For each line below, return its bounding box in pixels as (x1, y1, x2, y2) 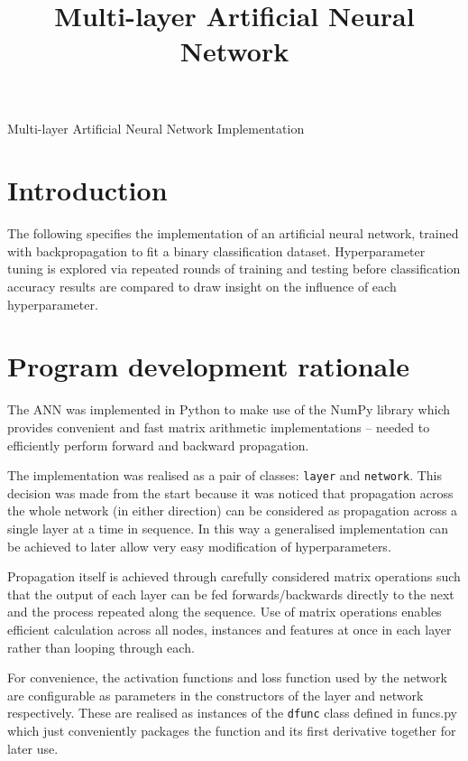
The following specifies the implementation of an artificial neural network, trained (7, 224, 459, 243)
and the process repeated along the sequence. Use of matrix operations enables (7, 602, 442, 621)
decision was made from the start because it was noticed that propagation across (7, 483, 454, 502)
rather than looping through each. (7, 637, 195, 656)
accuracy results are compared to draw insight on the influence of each (7, 277, 397, 296)
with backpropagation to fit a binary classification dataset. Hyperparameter (7, 241, 426, 260)
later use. (7, 738, 59, 757)
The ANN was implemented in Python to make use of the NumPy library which (7, 400, 450, 419)
